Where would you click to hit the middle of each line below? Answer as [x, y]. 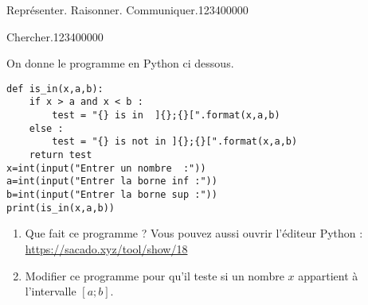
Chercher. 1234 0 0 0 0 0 [55, 36]
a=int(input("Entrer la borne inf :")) [112, 181]
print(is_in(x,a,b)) [61, 208]
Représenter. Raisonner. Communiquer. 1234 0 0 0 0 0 [127, 10]
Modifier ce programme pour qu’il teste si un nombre [155, 275]
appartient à [328, 275]
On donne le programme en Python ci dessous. [120, 63]
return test [61, 155]
